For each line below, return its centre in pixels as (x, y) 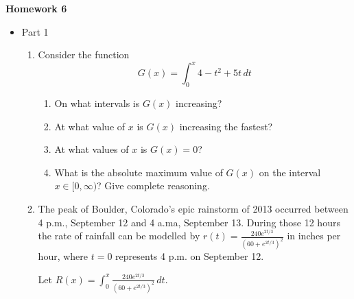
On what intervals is (97, 103)
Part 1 (35, 31)
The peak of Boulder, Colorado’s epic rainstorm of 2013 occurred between (193, 209)
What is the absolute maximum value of (139, 172)
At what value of (90, 126)
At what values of (92, 149)
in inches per (314, 236)
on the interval (290, 172)
